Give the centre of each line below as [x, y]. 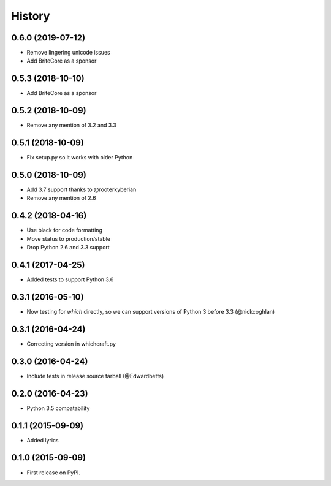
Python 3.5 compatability [58, 408]
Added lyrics [43, 440]
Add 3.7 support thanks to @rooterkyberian [82, 189]
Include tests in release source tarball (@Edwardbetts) [95, 376]
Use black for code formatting [64, 230]
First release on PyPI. [54, 473]
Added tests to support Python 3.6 [70, 279]
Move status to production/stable [68, 238]
